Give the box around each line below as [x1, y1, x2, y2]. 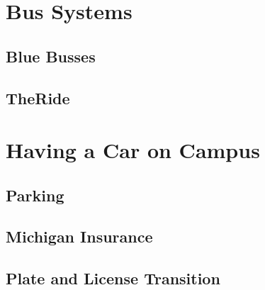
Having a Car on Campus [6, 135, 260, 164]
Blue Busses [6, 45, 96, 67]
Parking [6, 184, 64, 206]
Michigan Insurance [6, 225, 153, 247]
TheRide [6, 87, 70, 108]
